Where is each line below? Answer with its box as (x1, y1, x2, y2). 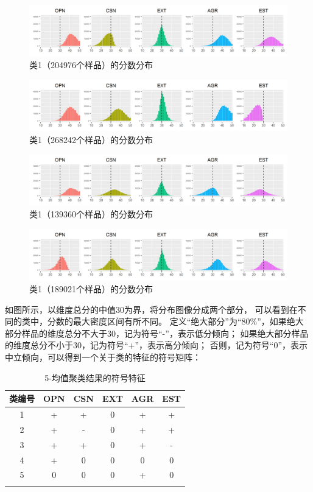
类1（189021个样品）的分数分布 (29, 283, 153, 295)
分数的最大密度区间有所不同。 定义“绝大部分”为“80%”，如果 (47, 315, 287, 328)
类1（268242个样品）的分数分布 (29, 133, 153, 146)
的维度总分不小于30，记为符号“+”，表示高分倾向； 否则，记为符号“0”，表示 (5, 339, 308, 351)
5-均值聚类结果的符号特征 (44, 371, 146, 384)
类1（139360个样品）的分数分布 (29, 208, 153, 220)
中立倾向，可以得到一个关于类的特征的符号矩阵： (5, 351, 201, 363)
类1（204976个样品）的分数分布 (29, 58, 153, 71)
